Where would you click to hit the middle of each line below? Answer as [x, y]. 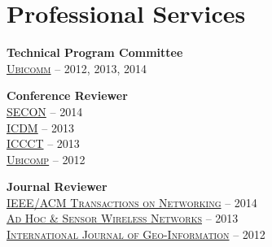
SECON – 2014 [45, 111]
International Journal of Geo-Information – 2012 [136, 234]
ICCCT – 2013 [43, 143]
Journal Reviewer [57, 186]
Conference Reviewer [67, 95]
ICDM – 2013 [41, 127]
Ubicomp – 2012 [46, 159]
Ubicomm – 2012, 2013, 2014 [77, 68]
